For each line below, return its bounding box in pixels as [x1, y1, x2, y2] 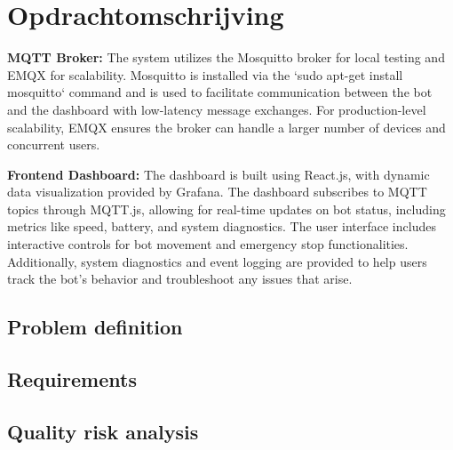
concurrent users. [7, 135, 100, 154]
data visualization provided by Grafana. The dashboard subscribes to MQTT [7, 182, 427, 201]
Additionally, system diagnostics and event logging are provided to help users [7, 252, 427, 270]
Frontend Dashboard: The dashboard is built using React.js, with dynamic [7, 165, 430, 183]
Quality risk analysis [7, 417, 199, 445]
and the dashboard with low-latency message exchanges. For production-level [7, 100, 426, 118]
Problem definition [7, 313, 183, 341]
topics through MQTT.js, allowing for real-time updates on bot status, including [7, 199, 446, 218]
